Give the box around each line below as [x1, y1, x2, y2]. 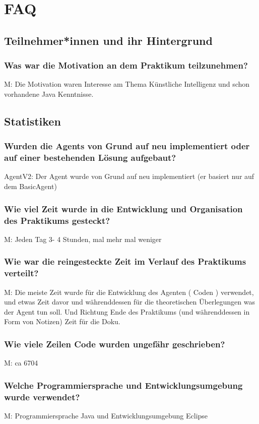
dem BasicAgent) [4, 181, 57, 192]
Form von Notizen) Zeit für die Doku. [4, 316, 120, 327]
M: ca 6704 [4, 357, 38, 368]
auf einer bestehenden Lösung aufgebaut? [4, 151, 176, 164]
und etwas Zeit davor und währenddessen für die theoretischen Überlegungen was [4, 296, 255, 307]
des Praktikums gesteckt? [4, 214, 110, 226]
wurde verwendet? [4, 390, 80, 403]
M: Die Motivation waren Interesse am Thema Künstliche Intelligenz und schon [4, 79, 250, 89]
